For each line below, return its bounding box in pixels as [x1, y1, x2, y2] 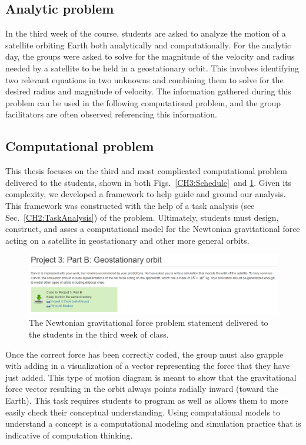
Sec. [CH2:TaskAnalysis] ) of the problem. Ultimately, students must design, [5, 211, 279, 223]
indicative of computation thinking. [5, 428, 133, 441]
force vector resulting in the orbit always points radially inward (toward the [5, 382, 278, 395]
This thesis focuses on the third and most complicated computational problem [5, 165, 287, 177]
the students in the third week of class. [29, 328, 169, 340]
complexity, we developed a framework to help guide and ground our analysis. [5, 188, 286, 200]
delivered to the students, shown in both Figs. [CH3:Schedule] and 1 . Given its [5, 176, 292, 188]
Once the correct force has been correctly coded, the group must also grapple [5, 348, 284, 360]
